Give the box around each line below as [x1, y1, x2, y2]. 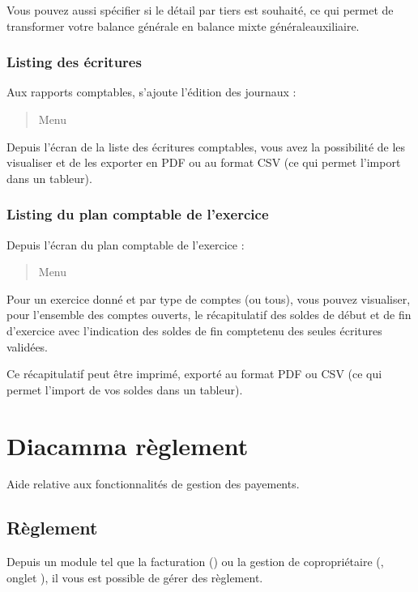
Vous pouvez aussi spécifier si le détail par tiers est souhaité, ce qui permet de [6, 2, 394, 18]
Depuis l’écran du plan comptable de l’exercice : [6, 236, 245, 253]
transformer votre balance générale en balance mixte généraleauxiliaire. [6, 17, 360, 34]
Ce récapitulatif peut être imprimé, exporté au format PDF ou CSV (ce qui [6, 365, 382, 382]
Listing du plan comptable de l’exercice [6, 204, 269, 224]
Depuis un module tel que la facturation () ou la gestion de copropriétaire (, [6, 553, 384, 570]
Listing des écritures [6, 52, 142, 72]
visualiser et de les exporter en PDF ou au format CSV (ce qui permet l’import [6, 154, 401, 171]
